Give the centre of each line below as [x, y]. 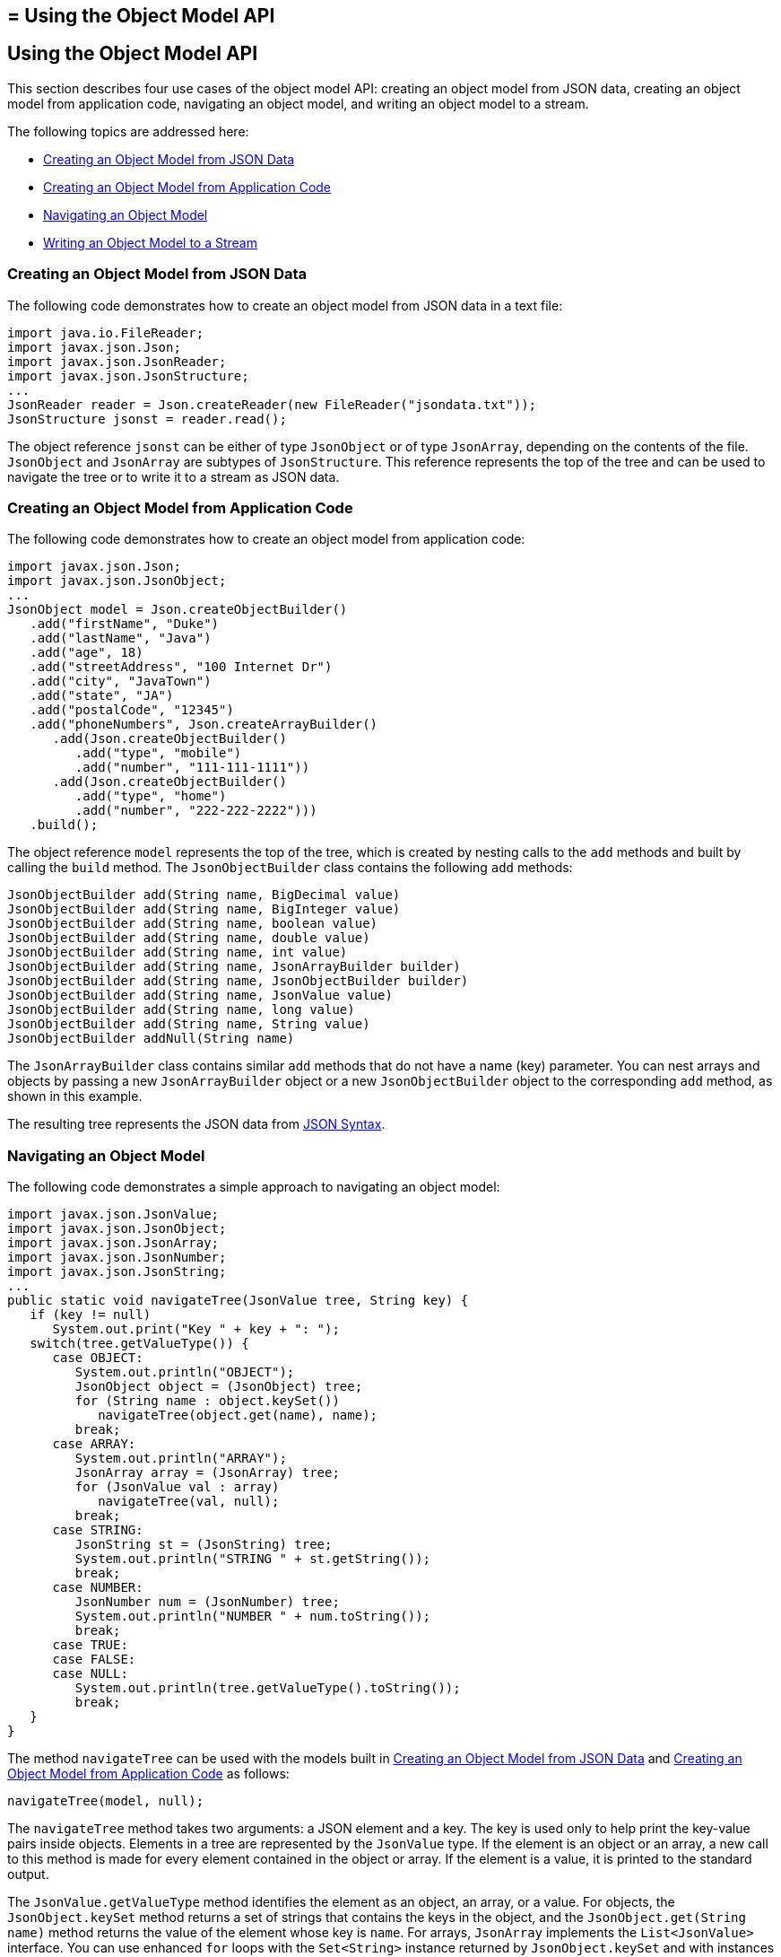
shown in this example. [75, 1096]
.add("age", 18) [87, 653]
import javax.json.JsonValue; [113, 1214]
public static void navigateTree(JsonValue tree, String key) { [238, 1301]
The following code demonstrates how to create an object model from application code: [266, 539]
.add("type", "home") [151, 796]
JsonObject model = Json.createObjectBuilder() [178, 610]
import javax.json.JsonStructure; [128, 376]
